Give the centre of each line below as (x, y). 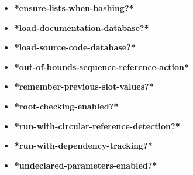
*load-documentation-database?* (82, 27)
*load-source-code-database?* (75, 47)
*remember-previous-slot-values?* (84, 86)
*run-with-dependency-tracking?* (83, 145)
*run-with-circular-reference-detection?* (97, 126)
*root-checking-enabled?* (66, 106)
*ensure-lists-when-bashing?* (74, 8)
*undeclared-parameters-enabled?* (86, 165)
